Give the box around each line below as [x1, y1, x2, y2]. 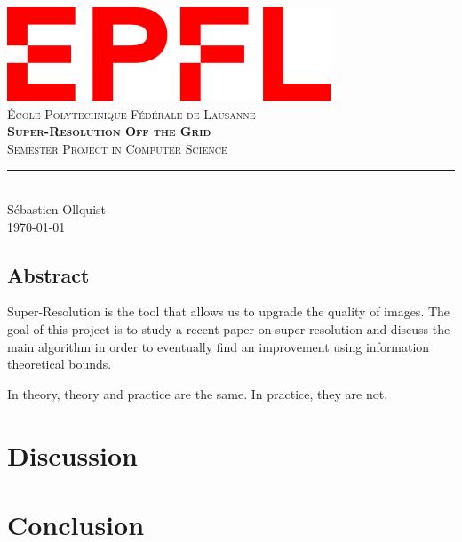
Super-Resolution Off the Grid [7, 122, 211, 140]
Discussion [7, 436, 138, 473]
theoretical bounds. [7, 355, 112, 373]
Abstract [7, 260, 90, 288]
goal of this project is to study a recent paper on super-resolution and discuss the [7, 319, 450, 338]
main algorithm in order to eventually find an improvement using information [7, 337, 430, 355]
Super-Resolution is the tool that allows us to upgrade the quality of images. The [7, 302, 450, 321]
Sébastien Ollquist [7, 199, 107, 218]
